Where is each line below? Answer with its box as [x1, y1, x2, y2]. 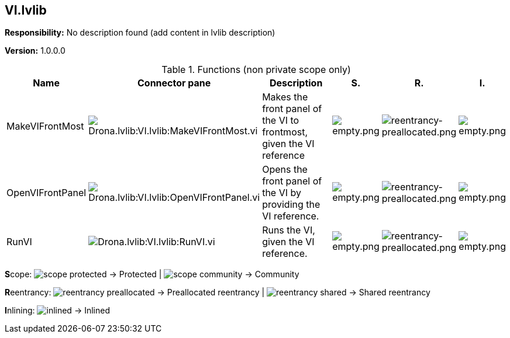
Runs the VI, [262, 224, 315, 236]
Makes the [262, 91, 308, 103]
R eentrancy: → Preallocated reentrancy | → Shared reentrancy [5, 287, 430, 298]
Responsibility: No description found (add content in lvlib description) [5, 27, 275, 38]
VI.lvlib [5, 3, 47, 18]
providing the [262, 198, 321, 211]
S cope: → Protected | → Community [5, 269, 299, 280]
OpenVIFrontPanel [6, 187, 87, 199]
